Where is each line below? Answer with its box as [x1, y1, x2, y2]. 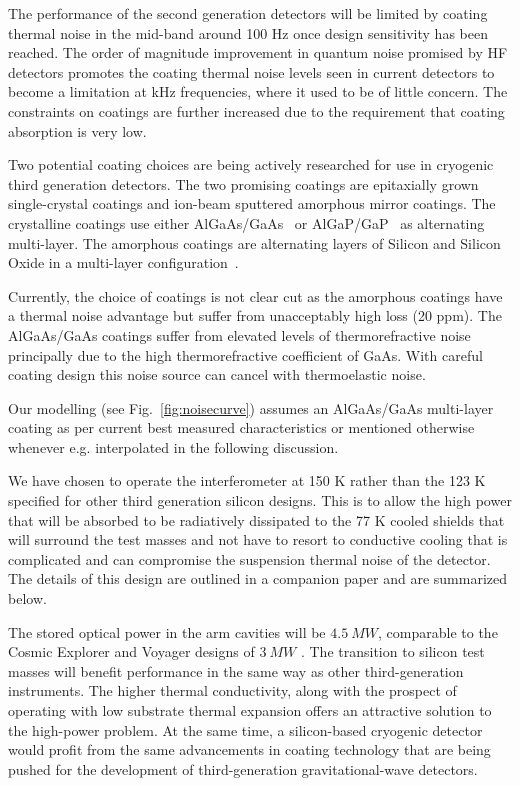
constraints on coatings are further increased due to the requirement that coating [8, 100, 505, 121]
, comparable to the [378, 621, 498, 642]
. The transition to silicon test [300, 641, 485, 662]
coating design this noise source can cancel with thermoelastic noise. [8, 364, 426, 385]
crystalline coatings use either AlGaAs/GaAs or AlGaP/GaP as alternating [8, 212, 485, 233]
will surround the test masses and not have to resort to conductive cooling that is [8, 529, 508, 550]
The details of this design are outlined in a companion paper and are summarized [8, 568, 508, 589]
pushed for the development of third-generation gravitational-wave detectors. [8, 758, 478, 779]
